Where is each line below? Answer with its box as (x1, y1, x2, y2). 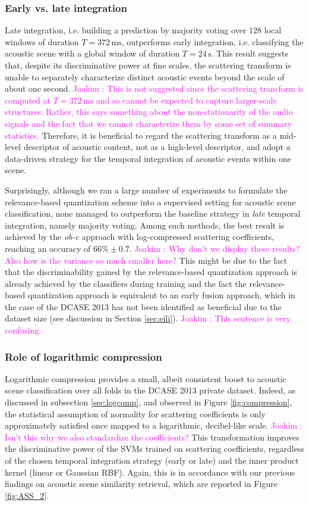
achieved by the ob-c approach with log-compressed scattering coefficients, (5, 230, 275, 243)
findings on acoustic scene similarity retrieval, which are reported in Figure (5, 477, 278, 490)
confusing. (5, 324, 42, 336)
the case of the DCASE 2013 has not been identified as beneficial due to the (5, 300, 282, 313)
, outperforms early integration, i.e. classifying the (121, 35, 304, 48)
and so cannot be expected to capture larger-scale (96, 93, 277, 106)
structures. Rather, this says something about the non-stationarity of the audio (5, 105, 293, 118)
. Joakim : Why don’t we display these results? (129, 242, 300, 254)
